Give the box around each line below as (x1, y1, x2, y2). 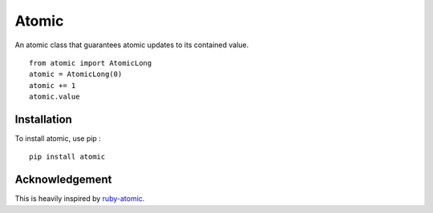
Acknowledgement (14, 173, 112, 187)
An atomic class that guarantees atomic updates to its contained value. (14, 40, 249, 50)
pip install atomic (29, 152, 106, 162)
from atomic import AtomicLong (29, 58, 152, 67)
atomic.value (29, 92, 80, 102)
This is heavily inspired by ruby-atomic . (14, 194, 145, 203)
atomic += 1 (29, 81, 76, 90)
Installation (14, 112, 72, 126)
